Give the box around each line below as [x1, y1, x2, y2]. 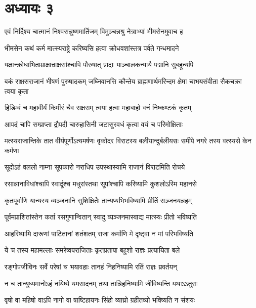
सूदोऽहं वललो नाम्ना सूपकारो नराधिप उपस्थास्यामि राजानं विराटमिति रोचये [4, 162, 185, 172]
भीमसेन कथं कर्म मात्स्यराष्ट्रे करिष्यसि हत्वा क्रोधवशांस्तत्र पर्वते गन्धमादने [4, 43, 179, 53]
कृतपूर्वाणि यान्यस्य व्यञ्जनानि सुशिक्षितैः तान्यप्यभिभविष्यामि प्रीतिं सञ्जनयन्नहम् [4, 195, 192, 205]
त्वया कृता [4, 86, 29, 96]
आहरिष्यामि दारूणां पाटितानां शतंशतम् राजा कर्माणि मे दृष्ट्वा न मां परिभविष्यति [4, 228, 193, 238]
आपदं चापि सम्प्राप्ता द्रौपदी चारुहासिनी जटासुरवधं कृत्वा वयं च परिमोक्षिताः [4, 119, 183, 129]
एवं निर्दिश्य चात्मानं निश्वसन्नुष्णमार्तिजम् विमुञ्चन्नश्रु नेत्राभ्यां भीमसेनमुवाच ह [4, 26, 183, 37]
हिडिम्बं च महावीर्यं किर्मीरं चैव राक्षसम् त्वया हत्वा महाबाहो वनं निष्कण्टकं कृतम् [4, 102, 192, 113]
